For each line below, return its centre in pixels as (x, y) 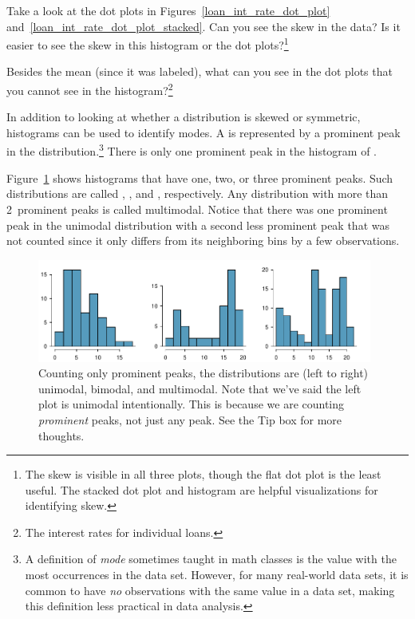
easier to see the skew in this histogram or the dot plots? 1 (148, 43)
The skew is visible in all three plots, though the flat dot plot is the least (203, 474)
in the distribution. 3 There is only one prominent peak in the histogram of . (192, 150)
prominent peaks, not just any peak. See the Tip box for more (190, 419)
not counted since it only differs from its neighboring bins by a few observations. (203, 241)
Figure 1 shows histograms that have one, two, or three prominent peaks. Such (200, 177)
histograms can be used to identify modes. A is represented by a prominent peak (204, 132)
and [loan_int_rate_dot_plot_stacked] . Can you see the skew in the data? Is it (204, 26)
